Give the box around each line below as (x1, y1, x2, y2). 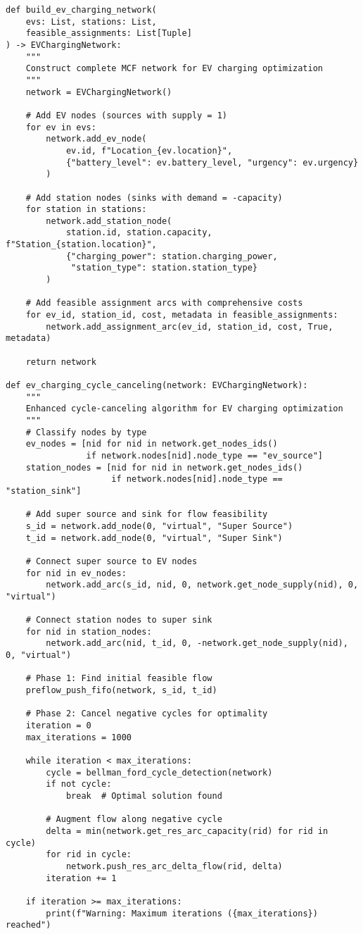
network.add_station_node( (46, 216, 172, 226)
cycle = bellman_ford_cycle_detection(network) (46, 767, 273, 778)
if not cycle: (46, 779, 112, 790)
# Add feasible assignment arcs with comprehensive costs (25, 298, 303, 309)
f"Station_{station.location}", (6, 239, 157, 250)
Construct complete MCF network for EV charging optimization (25, 63, 324, 74)
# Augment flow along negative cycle (46, 814, 222, 825)
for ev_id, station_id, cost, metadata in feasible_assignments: (25, 310, 338, 320)
